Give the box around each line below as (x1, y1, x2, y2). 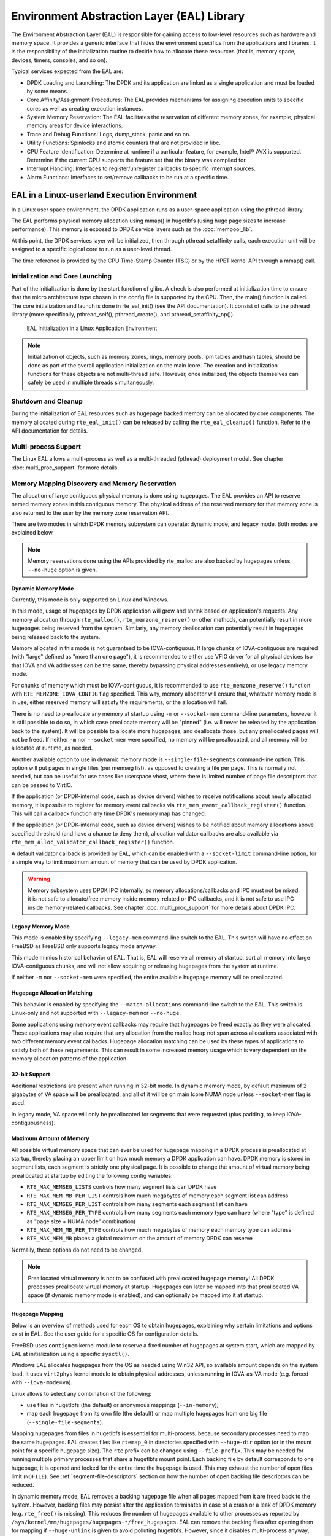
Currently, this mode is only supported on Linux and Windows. (11, 596, 169, 603)
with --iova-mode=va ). (11, 1379, 73, 1386)
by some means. (26, 87, 69, 95)
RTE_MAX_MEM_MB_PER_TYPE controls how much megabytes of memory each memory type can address (26, 1226, 292, 1234)
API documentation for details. (11, 427, 88, 434)
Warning (28, 876, 50, 883)
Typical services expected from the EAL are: (11, 68, 124, 75)
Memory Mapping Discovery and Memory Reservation (11, 479, 177, 488)
